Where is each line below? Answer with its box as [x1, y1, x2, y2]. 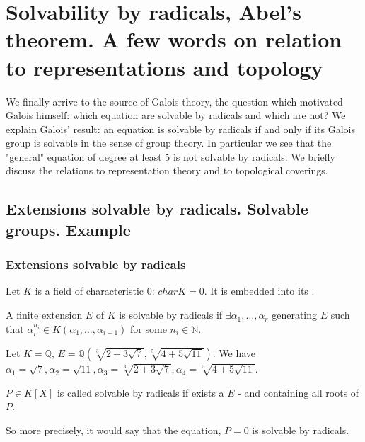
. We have [212, 346, 256, 361]
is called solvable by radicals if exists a [57, 385, 224, 399]
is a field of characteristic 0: [35, 283, 155, 298]
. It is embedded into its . [204, 283, 315, 298]
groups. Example [6, 218, 131, 240]
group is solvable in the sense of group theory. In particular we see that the [6, 135, 332, 150]
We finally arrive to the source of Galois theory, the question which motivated [6, 93, 343, 108]
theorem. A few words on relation [6, 25, 342, 54]
